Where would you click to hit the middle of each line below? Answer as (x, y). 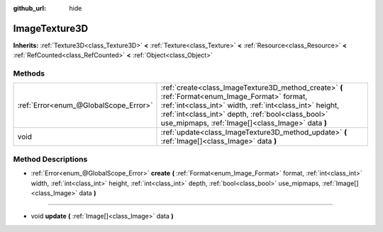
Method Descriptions (50, 159)
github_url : (29, 8)
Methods (29, 74)
